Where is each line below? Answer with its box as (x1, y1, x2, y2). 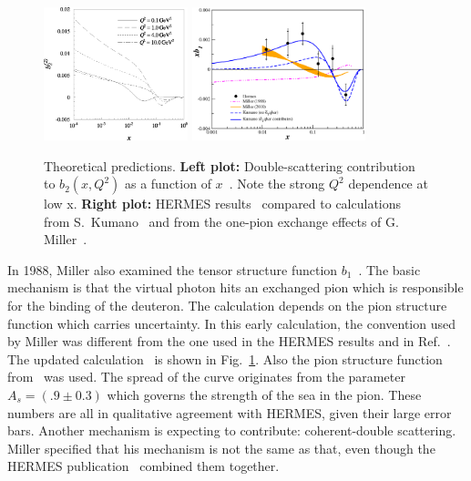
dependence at (348, 174, 428, 193)
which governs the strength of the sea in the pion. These (107, 385, 422, 404)
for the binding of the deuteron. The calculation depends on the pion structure (7, 296, 447, 315)
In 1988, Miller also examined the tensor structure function (7, 260, 338, 279)
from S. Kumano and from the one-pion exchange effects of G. (44, 211, 399, 230)
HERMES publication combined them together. (7, 456, 280, 476)
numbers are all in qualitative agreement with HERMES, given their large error (7, 403, 452, 422)
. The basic (358, 260, 421, 279)
